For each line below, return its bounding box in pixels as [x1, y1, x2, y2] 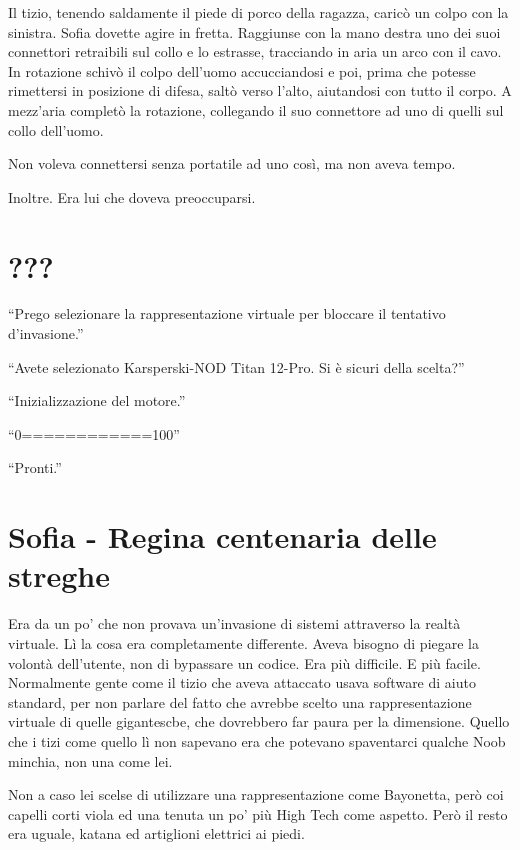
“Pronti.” [8, 457, 62, 478]
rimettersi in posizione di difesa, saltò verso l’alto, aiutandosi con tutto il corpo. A [8, 80, 512, 101]
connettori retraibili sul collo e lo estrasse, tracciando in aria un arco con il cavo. [8, 41, 502, 62]
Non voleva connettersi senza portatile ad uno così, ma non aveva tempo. [8, 153, 456, 174]
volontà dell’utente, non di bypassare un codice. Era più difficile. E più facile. [8, 652, 481, 673]
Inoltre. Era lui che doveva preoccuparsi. [8, 186, 256, 207]
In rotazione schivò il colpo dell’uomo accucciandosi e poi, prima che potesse [8, 60, 476, 81]
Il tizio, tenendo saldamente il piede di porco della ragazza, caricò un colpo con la [8, 2, 509, 22]
